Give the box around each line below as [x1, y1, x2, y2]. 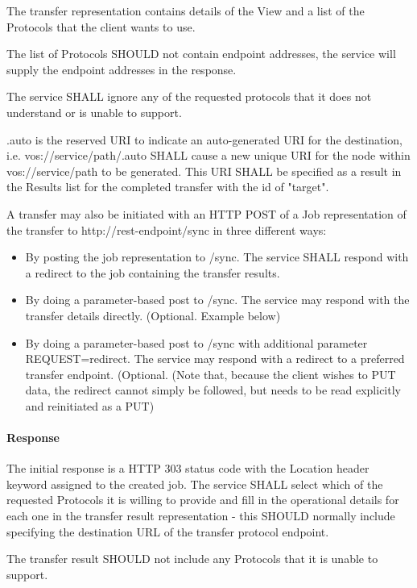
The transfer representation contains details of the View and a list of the [6, 2, 365, 19]
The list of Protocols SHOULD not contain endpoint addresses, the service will [6, 45, 396, 62]
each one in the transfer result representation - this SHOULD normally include [6, 507, 395, 524]
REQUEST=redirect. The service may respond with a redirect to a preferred [25, 350, 405, 367]
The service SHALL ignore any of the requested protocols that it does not [6, 88, 372, 105]
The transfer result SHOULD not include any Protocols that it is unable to [6, 550, 378, 567]
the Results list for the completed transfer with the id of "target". [6, 178, 329, 195]
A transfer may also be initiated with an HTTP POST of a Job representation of [6, 205, 407, 222]
